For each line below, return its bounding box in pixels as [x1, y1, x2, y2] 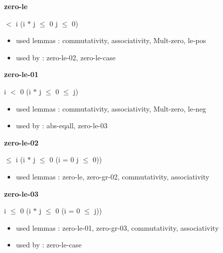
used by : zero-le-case [16, 239, 82, 250]
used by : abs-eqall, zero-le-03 [16, 120, 108, 131]
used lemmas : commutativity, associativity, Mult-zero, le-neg [16, 103, 206, 114]
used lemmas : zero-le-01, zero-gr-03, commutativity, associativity [16, 222, 219, 233]
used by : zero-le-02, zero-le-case [16, 52, 116, 62]
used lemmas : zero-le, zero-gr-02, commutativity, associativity [16, 171, 209, 182]
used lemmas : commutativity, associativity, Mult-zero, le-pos [16, 35, 206, 46]
